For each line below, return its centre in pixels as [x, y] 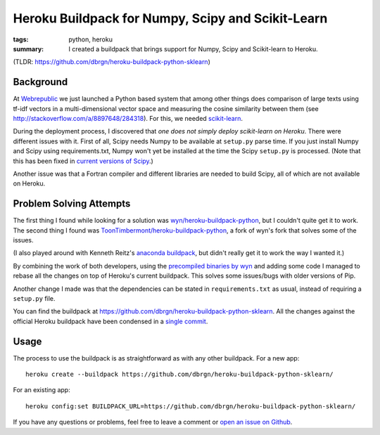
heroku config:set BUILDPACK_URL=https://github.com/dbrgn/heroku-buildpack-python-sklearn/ [191, 406]
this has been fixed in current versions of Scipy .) [83, 161]
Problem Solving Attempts [72, 204]
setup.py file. [34, 298]
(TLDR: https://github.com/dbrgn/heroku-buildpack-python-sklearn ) [112, 62]
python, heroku [90, 39]
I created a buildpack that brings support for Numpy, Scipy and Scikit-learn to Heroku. [193, 48]
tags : [21, 39]
